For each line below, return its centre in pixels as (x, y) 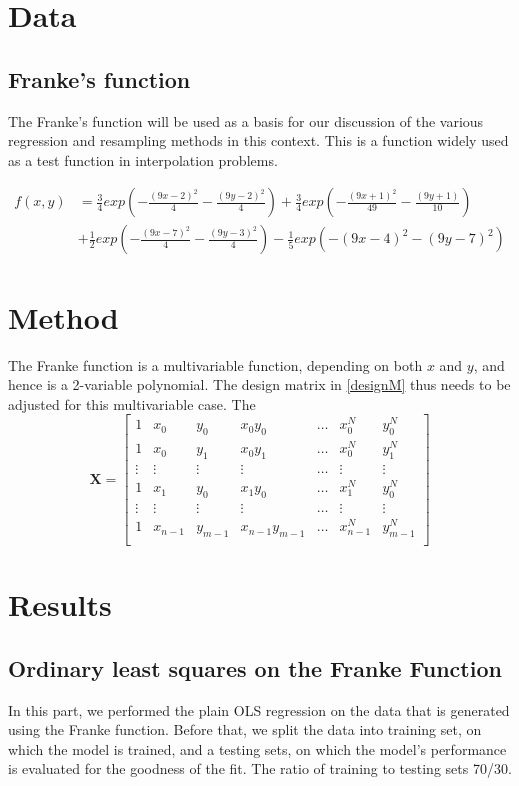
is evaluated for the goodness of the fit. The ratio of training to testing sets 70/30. (260, 768)
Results (60, 604)
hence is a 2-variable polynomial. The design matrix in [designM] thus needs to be (259, 384)
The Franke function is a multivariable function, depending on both (215, 364)
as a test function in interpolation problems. (143, 159)
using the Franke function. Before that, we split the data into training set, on (245, 729)
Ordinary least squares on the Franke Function (255, 667)
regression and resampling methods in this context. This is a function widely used (258, 140)
